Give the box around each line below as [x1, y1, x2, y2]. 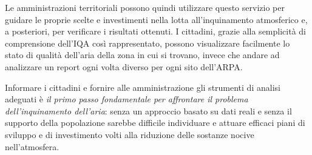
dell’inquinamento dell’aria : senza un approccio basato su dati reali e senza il [5, 104, 292, 117]
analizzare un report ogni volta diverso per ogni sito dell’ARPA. [5, 60, 243, 73]
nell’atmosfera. [5, 140, 59, 153]
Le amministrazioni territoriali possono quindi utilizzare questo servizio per [5, 1, 285, 13]
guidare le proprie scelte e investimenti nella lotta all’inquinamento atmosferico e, [5, 13, 308, 25]
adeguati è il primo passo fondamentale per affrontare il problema [5, 93, 248, 105]
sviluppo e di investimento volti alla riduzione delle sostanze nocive [5, 128, 254, 140]
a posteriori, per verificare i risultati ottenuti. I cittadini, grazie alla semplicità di [5, 25, 306, 38]
